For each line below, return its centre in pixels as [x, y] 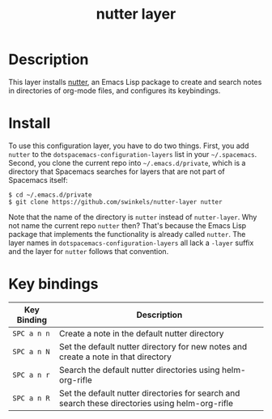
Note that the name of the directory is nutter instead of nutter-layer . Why [133, 217]
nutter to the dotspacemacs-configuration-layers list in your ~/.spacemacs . [133, 154]
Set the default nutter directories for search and [150, 393]
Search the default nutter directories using [140, 370]
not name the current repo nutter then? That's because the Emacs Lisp [127, 225]
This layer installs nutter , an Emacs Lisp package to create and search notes [135, 82]
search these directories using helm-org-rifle [146, 403]
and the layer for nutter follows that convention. [89, 251]
